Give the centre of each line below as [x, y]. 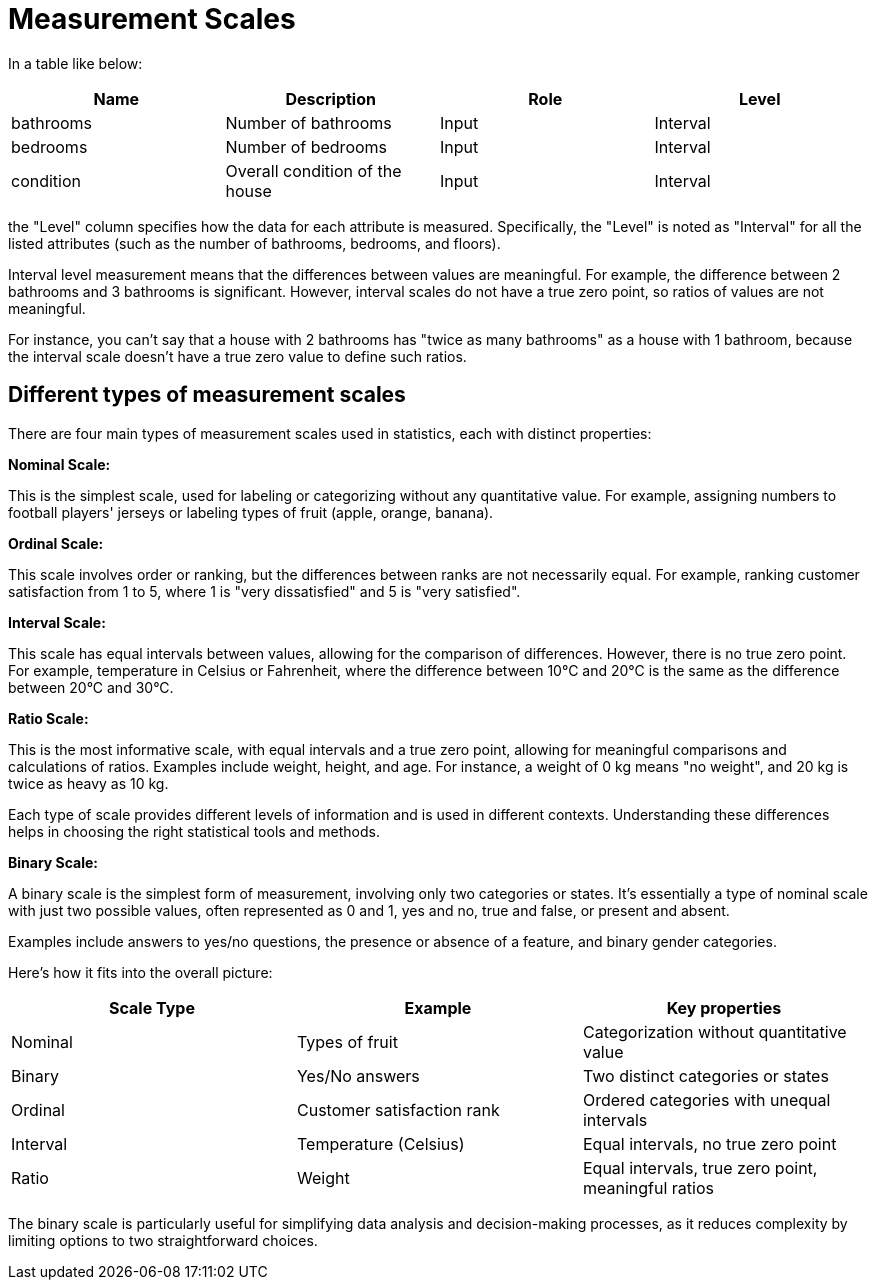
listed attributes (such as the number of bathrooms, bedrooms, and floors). [254, 243]
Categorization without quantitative [714, 1031]
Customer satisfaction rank [398, 1109]
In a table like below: [75, 63]
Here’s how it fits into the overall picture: [140, 972]
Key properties [724, 1007]
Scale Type [152, 1007]
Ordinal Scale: [56, 543]
